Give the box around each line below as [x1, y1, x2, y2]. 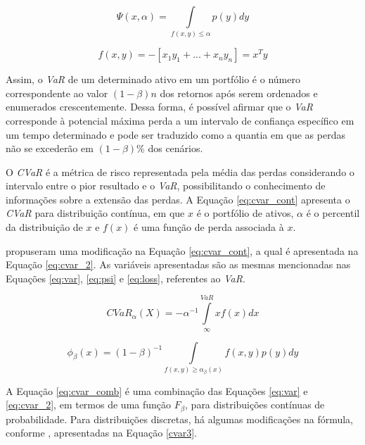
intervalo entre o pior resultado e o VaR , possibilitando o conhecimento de [6, 178, 326, 193]
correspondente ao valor [6, 85, 108, 100]
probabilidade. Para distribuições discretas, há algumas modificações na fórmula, [6, 411, 354, 426]
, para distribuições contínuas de [185, 397, 325, 412]
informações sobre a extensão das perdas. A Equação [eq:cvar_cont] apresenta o [6, 192, 350, 206]
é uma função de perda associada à [134, 220, 284, 234]
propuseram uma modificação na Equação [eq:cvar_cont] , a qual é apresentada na [6, 243, 359, 258]
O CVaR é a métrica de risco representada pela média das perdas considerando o [6, 164, 354, 179]
